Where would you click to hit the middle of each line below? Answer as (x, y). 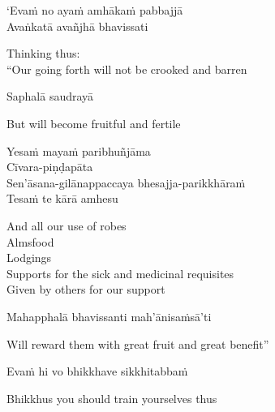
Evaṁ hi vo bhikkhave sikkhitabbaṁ (97, 371)
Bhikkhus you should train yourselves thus (112, 398)
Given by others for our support (86, 289)
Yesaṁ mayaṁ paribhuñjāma (79, 150)
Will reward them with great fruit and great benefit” (138, 343)
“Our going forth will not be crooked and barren (127, 69)
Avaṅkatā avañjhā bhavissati (77, 26)
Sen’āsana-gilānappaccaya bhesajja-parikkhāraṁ (126, 182)
